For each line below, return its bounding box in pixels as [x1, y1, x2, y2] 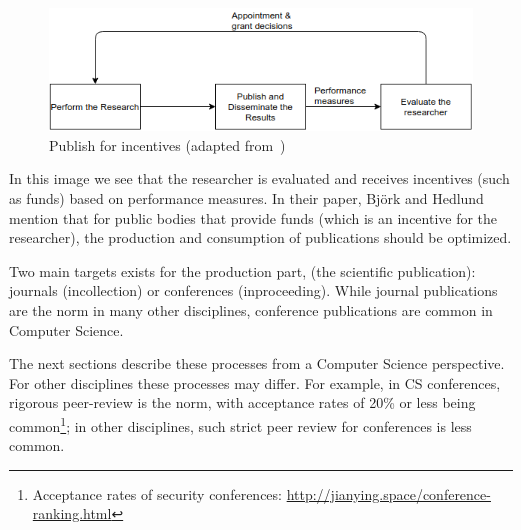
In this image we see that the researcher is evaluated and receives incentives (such [9, 168, 510, 189]
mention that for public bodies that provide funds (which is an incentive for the [9, 207, 498, 228]
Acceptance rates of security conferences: [32, 483, 282, 504]
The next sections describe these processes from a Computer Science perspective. [9, 353, 505, 374]
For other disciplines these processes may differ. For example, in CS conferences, [9, 372, 501, 393]
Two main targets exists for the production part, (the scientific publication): [9, 260, 476, 281]
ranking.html [32, 503, 112, 524]
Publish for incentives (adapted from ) [49, 134, 286, 155]
